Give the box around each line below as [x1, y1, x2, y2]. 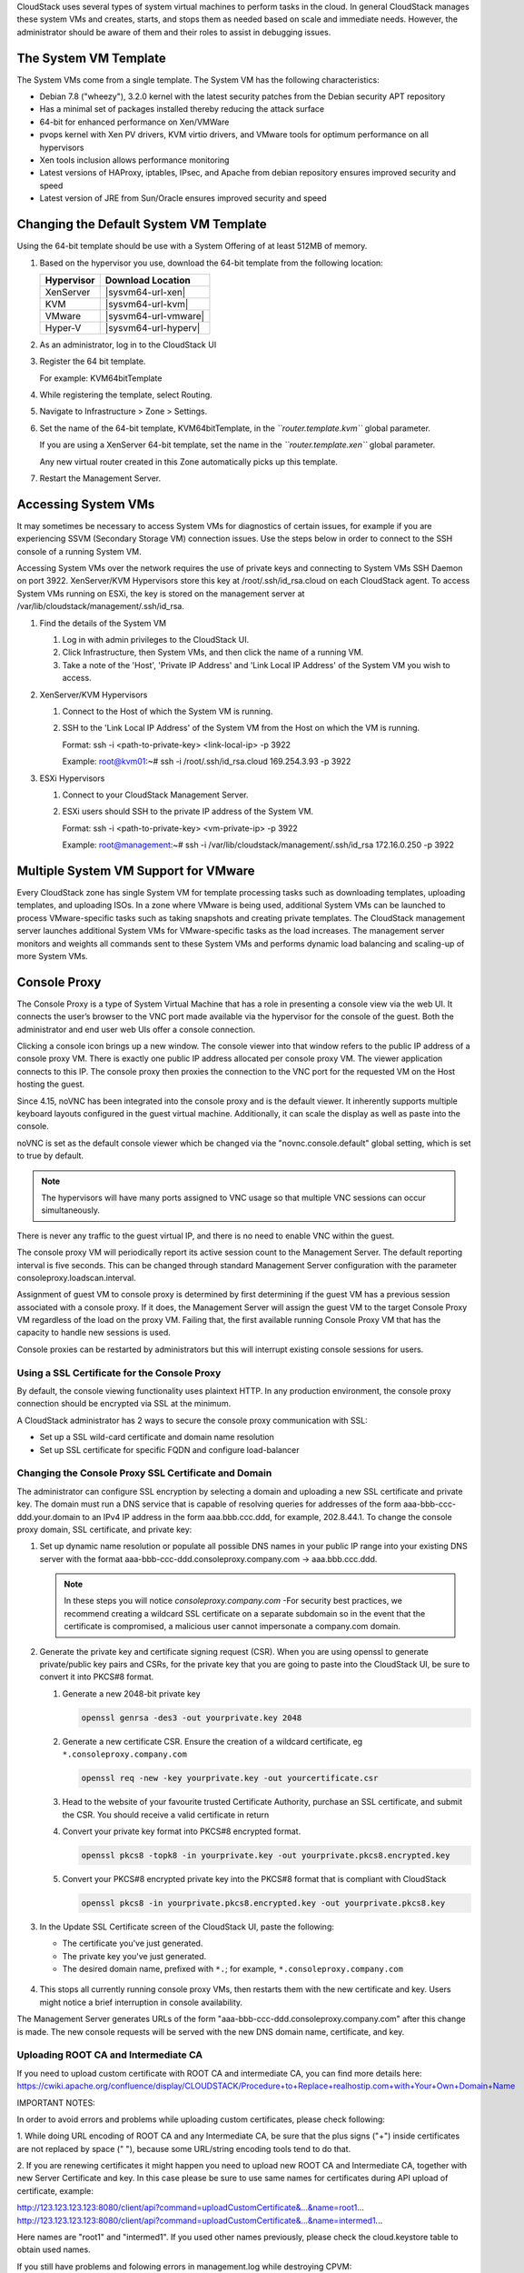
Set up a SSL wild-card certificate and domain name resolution [39, 1432, 274, 1443]
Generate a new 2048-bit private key [62, 1687, 201, 1699]
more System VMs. [16, 950, 88, 961]
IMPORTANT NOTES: [16, 2097, 95, 2108]
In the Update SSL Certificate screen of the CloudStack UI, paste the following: [39, 1921, 335, 1932]
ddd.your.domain [16, 1511, 81, 1522]
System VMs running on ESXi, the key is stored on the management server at [16, 587, 305, 599]
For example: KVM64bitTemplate [39, 373, 163, 384]
